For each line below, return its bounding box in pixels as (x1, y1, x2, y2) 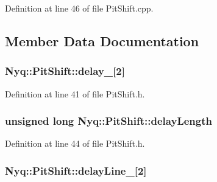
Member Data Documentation (5, 31, 199, 50)
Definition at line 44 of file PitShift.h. (5, 137, 145, 150)
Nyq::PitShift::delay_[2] (5, 63, 125, 79)
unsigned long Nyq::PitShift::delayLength (5, 113, 212, 128)
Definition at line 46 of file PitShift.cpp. (5, 2, 154, 14)
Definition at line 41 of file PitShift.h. (5, 87, 145, 100)
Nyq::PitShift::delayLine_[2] (5, 163, 147, 178)
